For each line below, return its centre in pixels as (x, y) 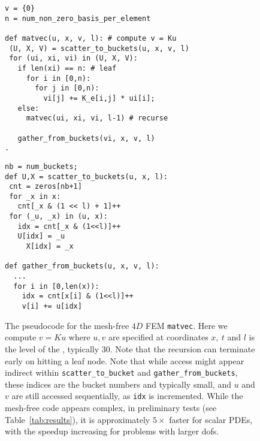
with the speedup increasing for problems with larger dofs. (112, 431)
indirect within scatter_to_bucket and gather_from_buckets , (121, 372)
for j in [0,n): (67, 88)
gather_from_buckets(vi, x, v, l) (86, 138)
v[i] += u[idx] (52, 306)
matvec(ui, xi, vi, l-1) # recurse (97, 118)
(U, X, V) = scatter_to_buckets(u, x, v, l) (99, 48)
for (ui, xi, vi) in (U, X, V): (73, 58)
